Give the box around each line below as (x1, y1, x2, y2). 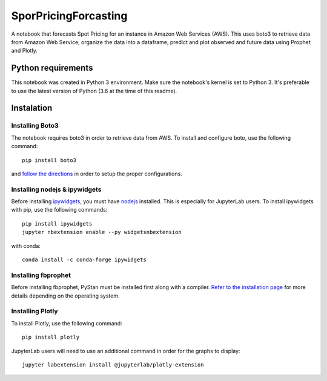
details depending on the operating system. (11, 292, 120, 299)
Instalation (11, 103, 53, 113)
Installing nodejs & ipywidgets (11, 185, 102, 194)
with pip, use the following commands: (11, 206, 108, 213)
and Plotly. (11, 47, 38, 54)
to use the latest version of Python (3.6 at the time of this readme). (11, 87, 177, 94)
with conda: (11, 242, 41, 249)
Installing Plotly (11, 307, 58, 316)
